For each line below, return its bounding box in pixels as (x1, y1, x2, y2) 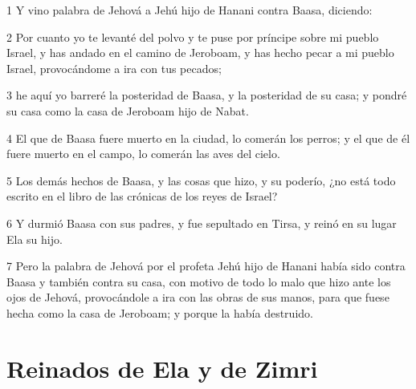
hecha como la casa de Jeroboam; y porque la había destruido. (6, 304, 313, 321)
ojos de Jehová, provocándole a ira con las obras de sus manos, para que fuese (6, 289, 389, 306)
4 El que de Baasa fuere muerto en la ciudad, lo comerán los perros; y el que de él (6, 129, 410, 146)
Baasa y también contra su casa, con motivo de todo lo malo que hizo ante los (6, 273, 391, 290)
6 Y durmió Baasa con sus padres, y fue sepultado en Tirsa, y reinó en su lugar (6, 214, 397, 231)
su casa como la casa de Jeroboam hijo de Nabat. (6, 102, 249, 119)
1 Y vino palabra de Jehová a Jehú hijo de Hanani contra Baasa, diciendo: (6, 2, 373, 18)
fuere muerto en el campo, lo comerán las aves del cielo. (6, 145, 280, 162)
